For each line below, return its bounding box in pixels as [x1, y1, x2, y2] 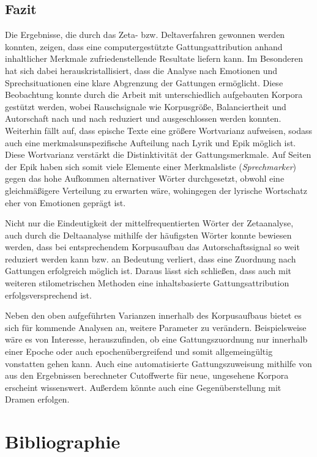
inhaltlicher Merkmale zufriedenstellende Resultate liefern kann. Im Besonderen [5, 52, 303, 65]
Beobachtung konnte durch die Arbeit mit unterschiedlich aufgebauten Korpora [5, 88, 303, 101]
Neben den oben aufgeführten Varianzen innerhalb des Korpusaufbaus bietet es [5, 309, 302, 322]
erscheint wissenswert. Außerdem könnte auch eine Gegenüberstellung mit [5, 381, 282, 393]
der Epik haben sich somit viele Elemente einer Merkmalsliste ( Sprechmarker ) [5, 160, 297, 173]
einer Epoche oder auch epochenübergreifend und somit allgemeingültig [5, 345, 273, 358]
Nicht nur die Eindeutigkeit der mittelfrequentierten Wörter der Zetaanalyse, [5, 217, 294, 229]
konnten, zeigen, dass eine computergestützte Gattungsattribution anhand [5, 40, 283, 53]
